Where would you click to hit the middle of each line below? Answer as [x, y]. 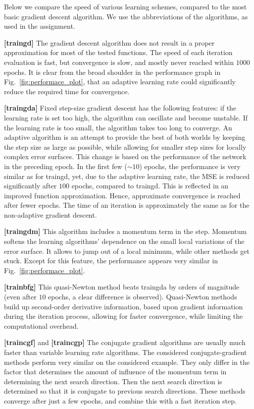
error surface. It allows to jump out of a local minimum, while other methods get [127, 251]
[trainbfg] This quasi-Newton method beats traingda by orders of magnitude [122, 287]
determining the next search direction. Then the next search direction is [113, 381]
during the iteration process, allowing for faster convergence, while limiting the [124, 316]
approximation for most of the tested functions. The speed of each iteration [118, 52]
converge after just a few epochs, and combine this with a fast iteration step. [120, 400]
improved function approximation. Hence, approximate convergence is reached [122, 195]
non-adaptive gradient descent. [51, 214]
